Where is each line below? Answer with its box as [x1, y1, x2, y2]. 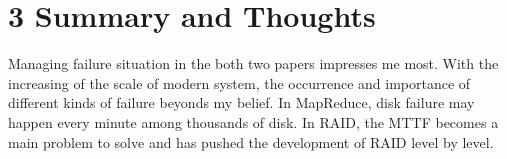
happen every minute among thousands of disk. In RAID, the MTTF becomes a [8, 111, 499, 132]
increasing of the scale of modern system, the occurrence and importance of [8, 72, 471, 93]
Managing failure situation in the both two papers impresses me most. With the [8, 53, 499, 74]
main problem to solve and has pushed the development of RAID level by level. [8, 131, 494, 152]
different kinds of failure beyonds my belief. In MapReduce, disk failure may [8, 92, 475, 113]
